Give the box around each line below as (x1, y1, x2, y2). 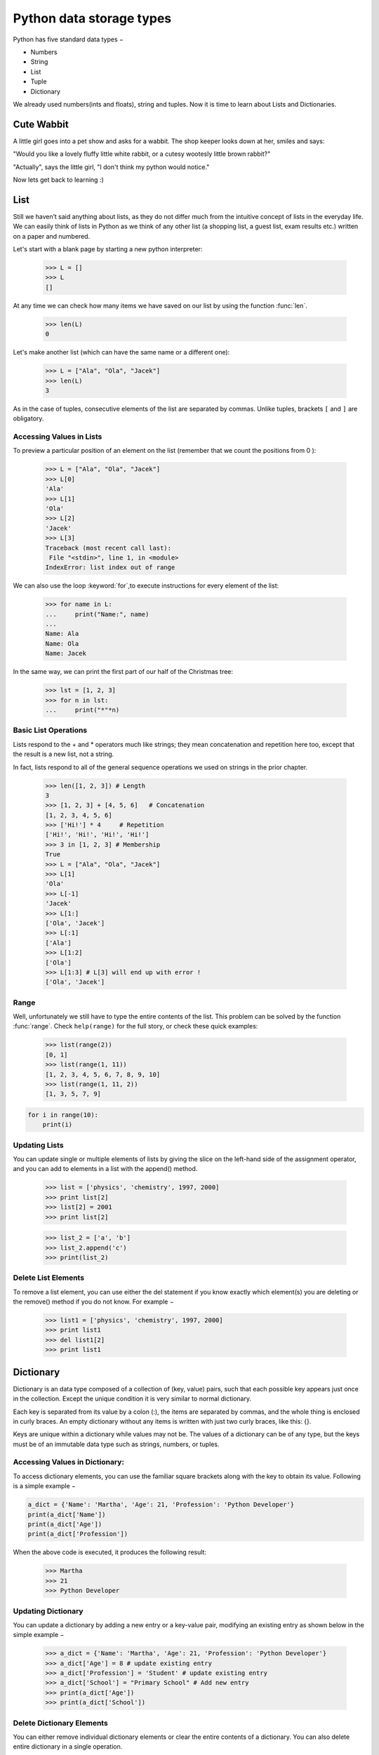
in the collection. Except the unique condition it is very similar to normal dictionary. (13, 1394, 252, 1403)
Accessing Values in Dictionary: (13, 1457, 124, 1467)
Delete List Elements (13, 1273, 84, 1283)
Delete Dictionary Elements (13, 1718, 108, 1728)
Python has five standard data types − (13, 35, 124, 44)
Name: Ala (45, 630, 79, 638)
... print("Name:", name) (45, 610, 149, 618)
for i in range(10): (27, 1111, 98, 1119)
